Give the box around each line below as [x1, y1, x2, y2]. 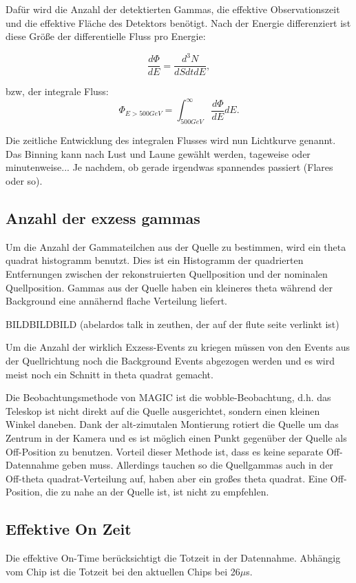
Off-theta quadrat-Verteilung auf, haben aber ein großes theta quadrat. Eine [6, 471, 328, 485]
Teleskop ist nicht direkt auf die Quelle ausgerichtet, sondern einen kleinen [6, 403, 320, 418]
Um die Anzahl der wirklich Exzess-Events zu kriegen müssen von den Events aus [6, 340, 350, 354]
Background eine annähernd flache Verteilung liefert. [6, 294, 227, 308]
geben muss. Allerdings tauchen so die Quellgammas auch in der [62, 458, 333, 472]
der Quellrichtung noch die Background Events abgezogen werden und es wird [6, 353, 335, 367]
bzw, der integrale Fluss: [6, 84, 109, 99]
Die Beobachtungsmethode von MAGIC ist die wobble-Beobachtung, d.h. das [6, 390, 331, 405]
